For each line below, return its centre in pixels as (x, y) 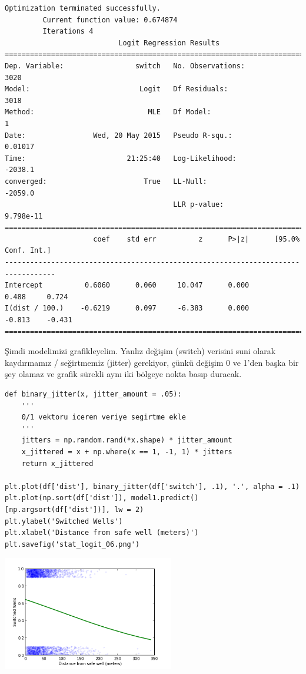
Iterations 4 (68, 32)
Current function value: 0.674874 (110, 20)
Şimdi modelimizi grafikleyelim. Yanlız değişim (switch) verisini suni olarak (140, 351)
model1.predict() (165, 498)
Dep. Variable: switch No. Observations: (125, 66)
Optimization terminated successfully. (83, 8)
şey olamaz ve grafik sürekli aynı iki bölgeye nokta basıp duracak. (123, 374)
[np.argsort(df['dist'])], (57, 509)
